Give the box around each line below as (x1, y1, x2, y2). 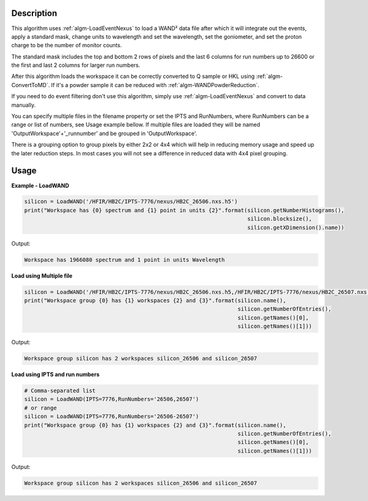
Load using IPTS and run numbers (11, 371, 100, 378)
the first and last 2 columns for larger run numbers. (11, 61, 140, 69)
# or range (24, 404, 57, 411)
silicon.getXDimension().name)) (247, 224, 345, 231)
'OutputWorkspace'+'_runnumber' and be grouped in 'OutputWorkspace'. (11, 130, 197, 137)
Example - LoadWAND (11, 182, 69, 189)
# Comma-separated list (24, 387, 96, 394)
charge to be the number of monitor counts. (11, 42, 122, 49)
